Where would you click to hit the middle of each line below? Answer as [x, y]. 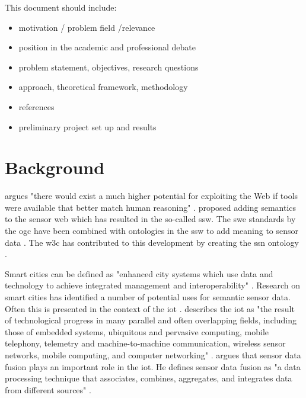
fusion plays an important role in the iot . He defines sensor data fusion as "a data [153, 366]
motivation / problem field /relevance [87, 27]
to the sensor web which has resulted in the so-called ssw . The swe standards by [150, 219]
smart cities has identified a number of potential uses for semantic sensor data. [148, 297]
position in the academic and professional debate [107, 47]
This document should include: [61, 7]
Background [55, 167]
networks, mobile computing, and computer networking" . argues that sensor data [153, 355]
